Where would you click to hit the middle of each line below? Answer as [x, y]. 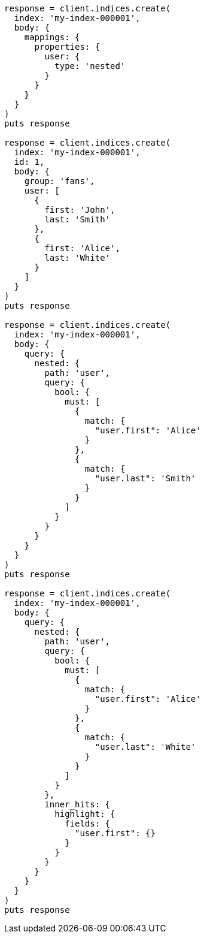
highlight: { [85, 814]
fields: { [88, 824]
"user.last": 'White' [145, 747]
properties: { [67, 47]
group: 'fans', [60, 181]
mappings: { [52, 37]
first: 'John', [80, 210]
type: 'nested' [90, 66]
